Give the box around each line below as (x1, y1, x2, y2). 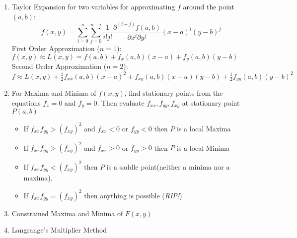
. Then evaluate (97, 97, 145, 108)
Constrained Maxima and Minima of (11, 208, 123, 218)
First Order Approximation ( (11, 43, 100, 54)
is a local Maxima (177, 123, 231, 133)
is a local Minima (177, 142, 229, 153)
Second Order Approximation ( (11, 61, 107, 71)
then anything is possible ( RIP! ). (84, 190, 184, 200)
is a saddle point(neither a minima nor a (106, 161, 230, 172)
